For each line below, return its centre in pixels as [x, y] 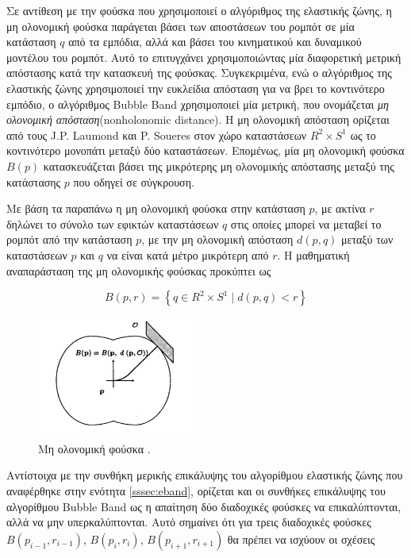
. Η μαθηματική [313, 254]
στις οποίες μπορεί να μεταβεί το [306, 223]
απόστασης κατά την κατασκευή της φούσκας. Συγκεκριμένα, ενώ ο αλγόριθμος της [199, 73]
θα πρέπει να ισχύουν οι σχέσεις [301, 539]
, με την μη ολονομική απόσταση [217, 239]
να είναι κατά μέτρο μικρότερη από [188, 254]
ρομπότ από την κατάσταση [69, 239]
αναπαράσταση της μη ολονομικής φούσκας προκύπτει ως [139, 270]
